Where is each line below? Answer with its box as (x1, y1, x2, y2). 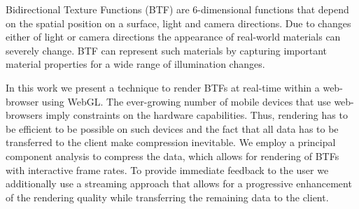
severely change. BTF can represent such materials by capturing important (6, 43, 328, 57)
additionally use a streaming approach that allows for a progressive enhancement (6, 176, 352, 191)
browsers (6, 108, 43, 122)
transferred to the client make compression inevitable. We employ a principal (6, 135, 336, 150)
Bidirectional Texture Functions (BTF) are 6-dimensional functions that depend (6, 2, 349, 16)
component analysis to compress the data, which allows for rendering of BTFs (6, 148, 339, 163)
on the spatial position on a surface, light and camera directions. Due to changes (6, 15, 351, 30)
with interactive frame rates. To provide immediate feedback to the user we (6, 162, 329, 177)
